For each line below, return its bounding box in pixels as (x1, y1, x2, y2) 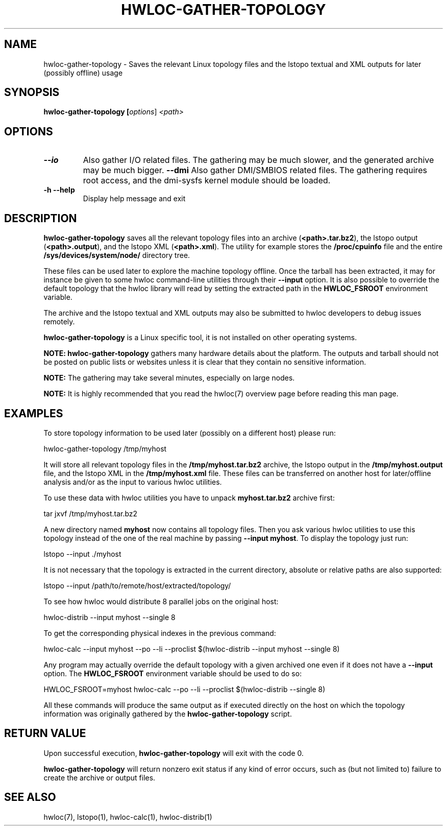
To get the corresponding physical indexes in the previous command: (43, 628, 276, 637)
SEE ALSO (4, 791, 56, 804)
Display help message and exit (83, 194, 186, 203)
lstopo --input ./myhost (43, 549, 121, 558)
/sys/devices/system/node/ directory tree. (43, 251, 190, 260)
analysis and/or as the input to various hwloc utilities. (43, 477, 222, 486)
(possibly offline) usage (43, 68, 123, 77)
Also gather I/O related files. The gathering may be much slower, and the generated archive (83, 155, 434, 165)
